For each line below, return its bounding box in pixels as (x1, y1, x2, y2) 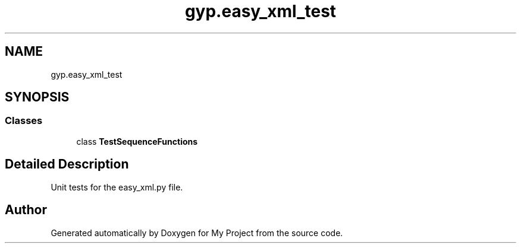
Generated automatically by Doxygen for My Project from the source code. (51, 227, 343, 238)
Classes (5, 115, 43, 127)
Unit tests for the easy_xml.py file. (51, 182, 183, 192)
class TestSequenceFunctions (76, 136, 198, 147)
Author (5, 202, 47, 218)
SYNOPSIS (5, 90, 70, 105)
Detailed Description (5, 157, 129, 172)
